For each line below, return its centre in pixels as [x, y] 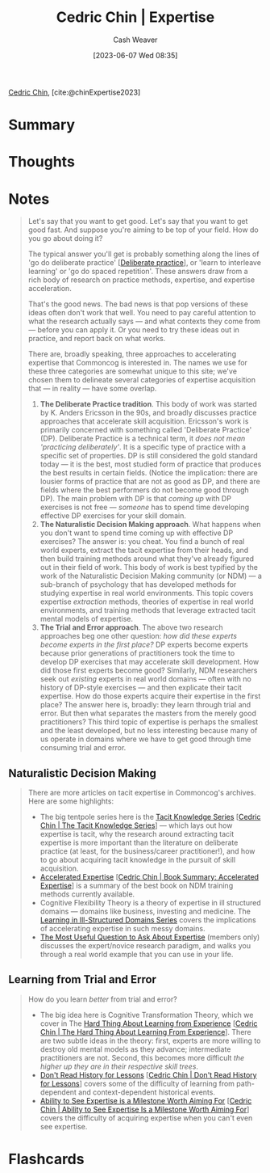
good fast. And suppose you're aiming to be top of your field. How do [143, 230]
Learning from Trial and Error [83, 979]
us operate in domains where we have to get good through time [145, 739]
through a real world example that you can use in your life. [137, 955]
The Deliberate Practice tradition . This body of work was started [149, 404]
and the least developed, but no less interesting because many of [149, 731]
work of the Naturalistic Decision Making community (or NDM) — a [151, 576]
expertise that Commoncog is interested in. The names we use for [138, 363]
